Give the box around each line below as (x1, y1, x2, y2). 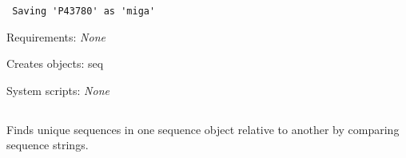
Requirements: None (6, 28, 105, 45)
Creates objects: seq (6, 55, 104, 72)
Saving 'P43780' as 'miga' (12, 6, 156, 17)
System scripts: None (6, 81, 109, 98)
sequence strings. (6, 136, 89, 153)
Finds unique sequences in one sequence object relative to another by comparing (6, 120, 400, 137)
